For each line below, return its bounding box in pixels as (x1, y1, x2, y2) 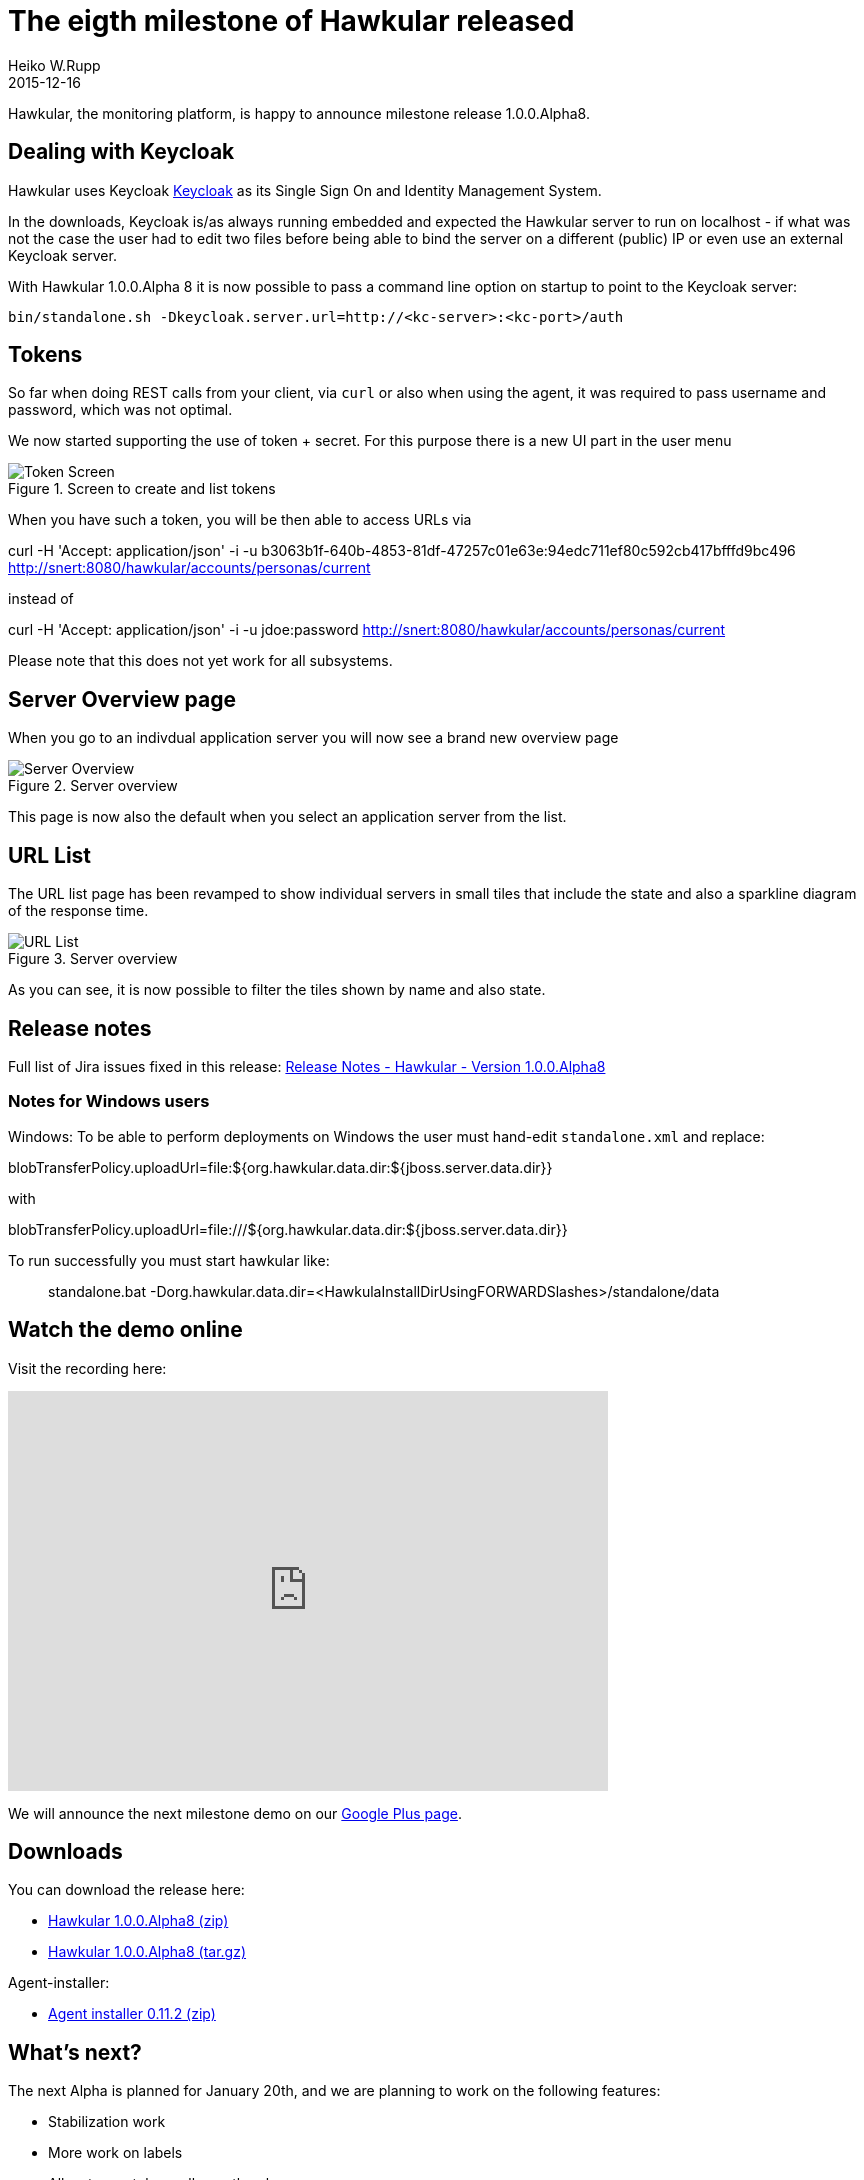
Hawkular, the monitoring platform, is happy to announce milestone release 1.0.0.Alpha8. (8, 104, 590, 122)
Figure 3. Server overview (8, 950, 178, 968)
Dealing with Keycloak (8, 139, 235, 165)
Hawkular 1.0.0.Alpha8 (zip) (48, 1912, 229, 1930)
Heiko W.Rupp (8, 56, 101, 74)
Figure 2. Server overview (8, 777, 178, 795)
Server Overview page (8, 686, 236, 712)
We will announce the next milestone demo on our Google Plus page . (8, 1804, 462, 1822)
